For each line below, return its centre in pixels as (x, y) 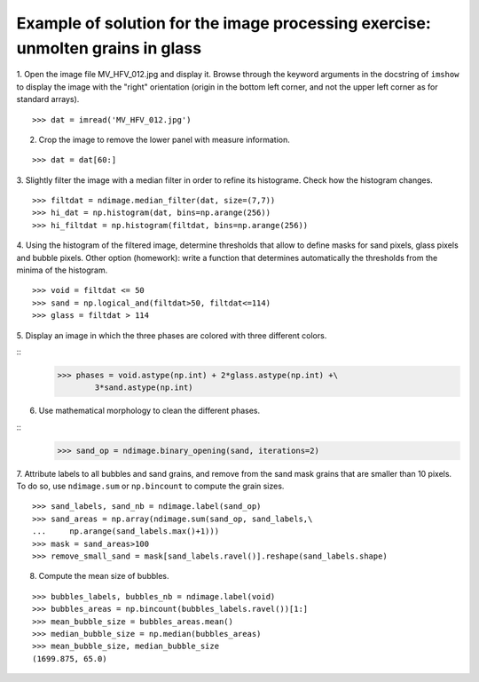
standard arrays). (48, 99)
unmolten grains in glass (109, 48)
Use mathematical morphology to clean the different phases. (149, 411)
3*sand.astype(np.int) (144, 388)
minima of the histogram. (62, 270)
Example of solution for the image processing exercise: (224, 23)
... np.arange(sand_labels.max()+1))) (126, 531)
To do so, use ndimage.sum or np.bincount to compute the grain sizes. (150, 486)
